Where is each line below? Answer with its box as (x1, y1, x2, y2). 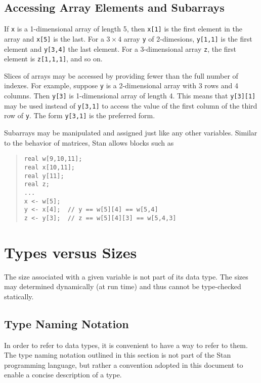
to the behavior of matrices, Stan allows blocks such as (4, 137, 174, 148)
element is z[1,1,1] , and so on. (4, 53, 103, 64)
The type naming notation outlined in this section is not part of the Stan (4, 350, 231, 360)
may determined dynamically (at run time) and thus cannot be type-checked (4, 281, 241, 292)
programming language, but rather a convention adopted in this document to (4, 359, 243, 370)
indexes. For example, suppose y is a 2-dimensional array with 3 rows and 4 (4, 80, 238, 91)
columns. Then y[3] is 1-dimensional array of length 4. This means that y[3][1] (4, 90, 256, 101)
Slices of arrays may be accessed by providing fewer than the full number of (4, 70, 238, 81)
